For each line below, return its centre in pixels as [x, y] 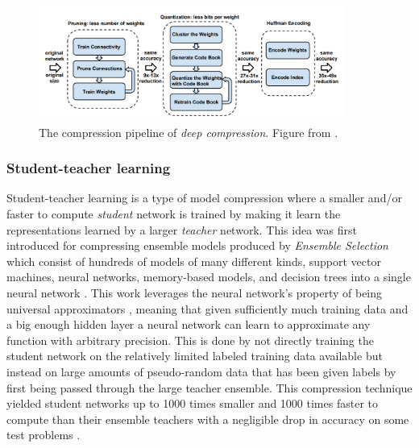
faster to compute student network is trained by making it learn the [174, 213]
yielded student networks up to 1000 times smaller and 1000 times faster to [192, 403]
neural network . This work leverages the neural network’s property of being [195, 292]
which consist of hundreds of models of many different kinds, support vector [194, 261]
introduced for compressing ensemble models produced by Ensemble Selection [197, 245]
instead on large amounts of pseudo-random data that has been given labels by [201, 371]
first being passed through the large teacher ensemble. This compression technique [209, 387]
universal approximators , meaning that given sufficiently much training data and [207, 308]
